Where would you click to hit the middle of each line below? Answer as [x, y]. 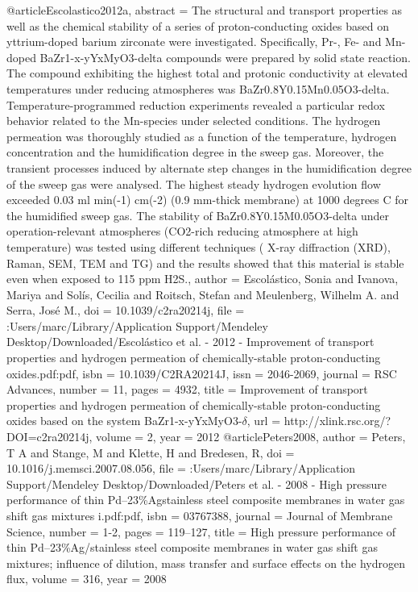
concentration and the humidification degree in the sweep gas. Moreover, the [195, 152]
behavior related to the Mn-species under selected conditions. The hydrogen [194, 121]
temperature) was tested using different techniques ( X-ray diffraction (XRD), [199, 246]
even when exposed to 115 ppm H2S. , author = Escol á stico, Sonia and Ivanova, [203, 279]
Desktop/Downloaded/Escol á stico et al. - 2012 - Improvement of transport [190, 342]
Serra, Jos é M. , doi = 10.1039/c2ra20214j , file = [126, 310]
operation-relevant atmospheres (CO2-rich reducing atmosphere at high [182, 231]
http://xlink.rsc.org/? [337, 421]
